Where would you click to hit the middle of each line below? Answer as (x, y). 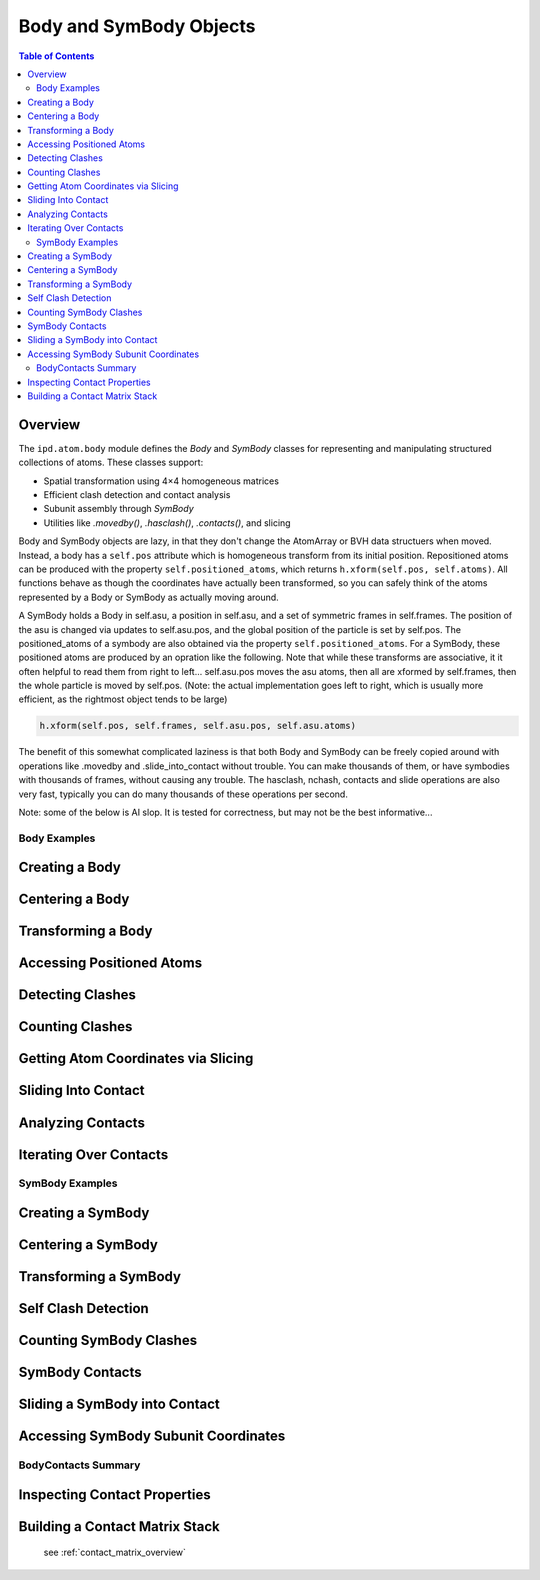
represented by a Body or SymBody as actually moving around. (148, 597)
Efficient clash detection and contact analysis (137, 494)
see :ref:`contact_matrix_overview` (115, 1552)
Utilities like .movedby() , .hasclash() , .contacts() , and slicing (167, 522)
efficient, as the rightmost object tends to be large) (123, 699)
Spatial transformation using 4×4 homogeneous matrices (161, 481)
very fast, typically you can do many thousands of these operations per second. (183, 794)
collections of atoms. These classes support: (111, 462)
